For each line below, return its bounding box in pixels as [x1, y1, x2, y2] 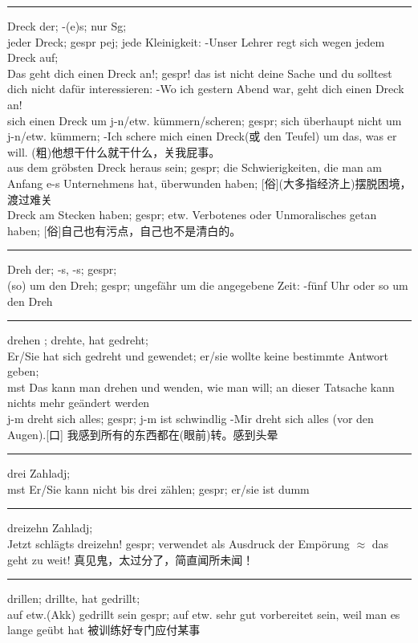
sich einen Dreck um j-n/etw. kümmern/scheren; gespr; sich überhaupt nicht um [7, 112, 402, 128]
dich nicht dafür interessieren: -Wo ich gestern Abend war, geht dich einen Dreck [7, 80, 404, 97]
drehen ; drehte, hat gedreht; [7, 332, 148, 348]
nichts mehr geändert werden [7, 394, 150, 411]
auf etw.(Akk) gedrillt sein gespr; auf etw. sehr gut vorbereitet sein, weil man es [7, 605, 400, 622]
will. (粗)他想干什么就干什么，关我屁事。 [7, 143, 221, 160]
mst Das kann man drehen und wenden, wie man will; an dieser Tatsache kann [7, 378, 395, 395]
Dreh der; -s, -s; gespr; [7, 261, 117, 278]
